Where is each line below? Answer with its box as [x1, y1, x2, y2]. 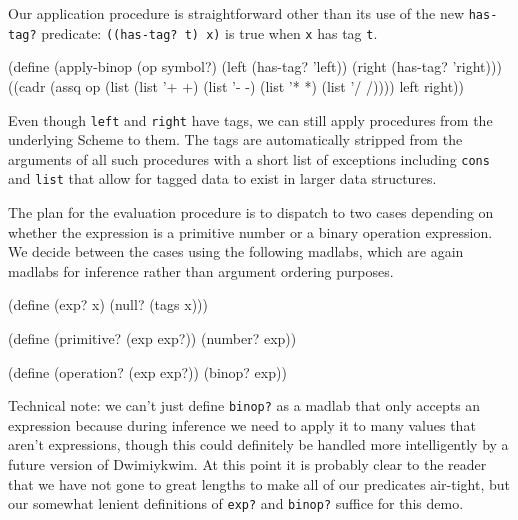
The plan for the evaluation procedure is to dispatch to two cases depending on [8, 202, 494, 223]
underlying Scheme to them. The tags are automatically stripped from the [8, 129, 463, 150]
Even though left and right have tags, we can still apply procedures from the [8, 109, 493, 130]
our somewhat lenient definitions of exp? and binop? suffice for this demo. [8, 493, 464, 514]
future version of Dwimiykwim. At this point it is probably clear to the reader [8, 454, 487, 475]
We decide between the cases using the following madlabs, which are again [8, 241, 464, 262]
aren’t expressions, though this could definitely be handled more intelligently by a [8, 434, 509, 455]
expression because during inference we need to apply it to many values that [8, 414, 476, 435]
